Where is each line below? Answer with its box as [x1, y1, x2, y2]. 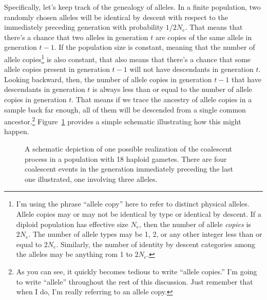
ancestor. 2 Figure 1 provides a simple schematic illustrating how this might [4, 115, 241, 126]
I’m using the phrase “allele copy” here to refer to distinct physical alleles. [16, 198, 250, 209]
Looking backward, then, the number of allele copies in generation [4, 73, 212, 84]
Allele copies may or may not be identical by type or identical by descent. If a [16, 209, 261, 219]
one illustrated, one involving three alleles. [25, 173, 158, 184]
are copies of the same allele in [155, 31, 252, 42]
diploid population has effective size [16, 218, 128, 229]
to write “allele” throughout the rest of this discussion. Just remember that [16, 276, 253, 287]
